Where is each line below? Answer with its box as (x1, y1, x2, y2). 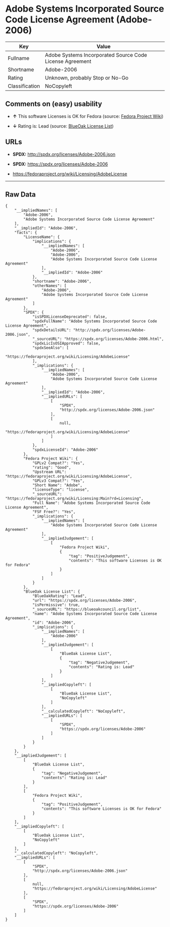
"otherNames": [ (32, 283, 67, 289)
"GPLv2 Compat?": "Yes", (32, 460, 85, 466)
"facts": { (14, 230, 37, 236)
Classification (8, 82, 40, 89)
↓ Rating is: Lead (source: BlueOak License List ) (12, 123, 114, 129)
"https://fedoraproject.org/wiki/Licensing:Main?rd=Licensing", (5, 496, 144, 501)
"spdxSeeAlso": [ (32, 345, 69, 351)
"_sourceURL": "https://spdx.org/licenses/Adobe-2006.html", (32, 336, 164, 342)
